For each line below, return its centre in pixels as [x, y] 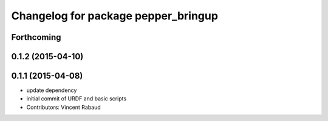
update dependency [52, 90]
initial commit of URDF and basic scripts [77, 99]
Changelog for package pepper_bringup [115, 16]
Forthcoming [36, 37]
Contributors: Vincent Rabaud [64, 107]
